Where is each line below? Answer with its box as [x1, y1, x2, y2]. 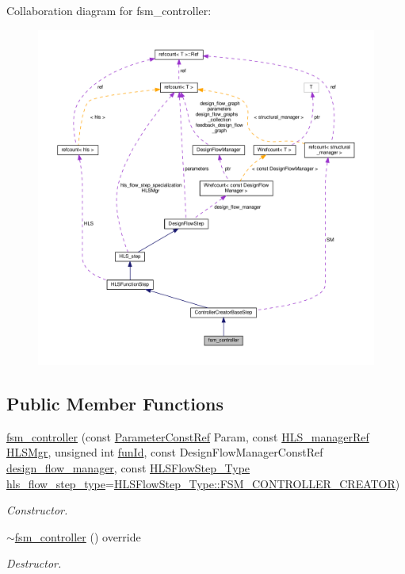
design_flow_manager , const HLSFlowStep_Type [6, 459, 250, 476]
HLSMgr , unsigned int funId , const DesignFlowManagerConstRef [6, 444, 323, 460]
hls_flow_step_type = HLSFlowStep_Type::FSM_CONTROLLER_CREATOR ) [6, 475, 400, 491]
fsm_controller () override [14, 528, 141, 545]
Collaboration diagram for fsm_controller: [6, 2, 212, 18]
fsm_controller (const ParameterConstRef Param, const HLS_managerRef [6, 428, 369, 445]
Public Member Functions [6, 391, 224, 415]
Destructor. [6, 555, 62, 572]
